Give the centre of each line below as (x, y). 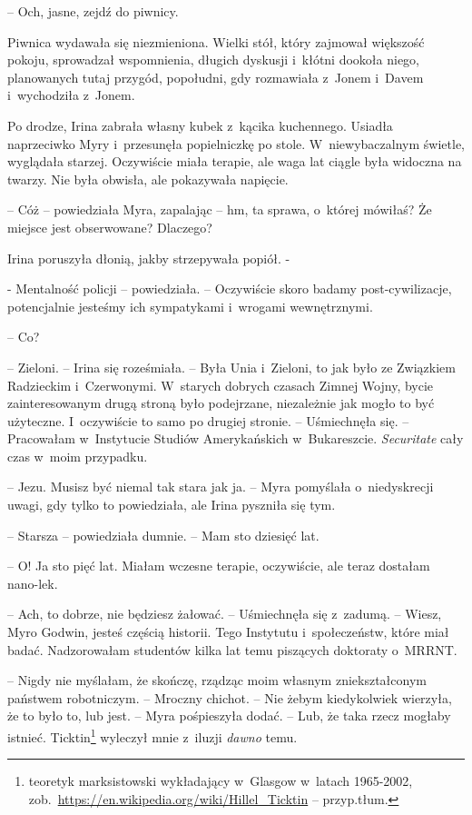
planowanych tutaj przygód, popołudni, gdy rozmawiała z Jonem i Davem (216, 77)
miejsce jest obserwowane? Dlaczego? (110, 227)
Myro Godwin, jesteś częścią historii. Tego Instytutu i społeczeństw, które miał (228, 632)
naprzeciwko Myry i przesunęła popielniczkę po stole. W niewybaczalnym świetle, (236, 143)
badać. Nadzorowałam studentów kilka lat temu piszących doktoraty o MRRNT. (232, 649)
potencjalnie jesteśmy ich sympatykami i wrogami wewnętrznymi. (190, 306)
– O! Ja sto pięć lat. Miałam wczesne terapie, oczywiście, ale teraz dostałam (219, 566)
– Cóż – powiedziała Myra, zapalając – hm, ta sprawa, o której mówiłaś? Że (220, 209)
